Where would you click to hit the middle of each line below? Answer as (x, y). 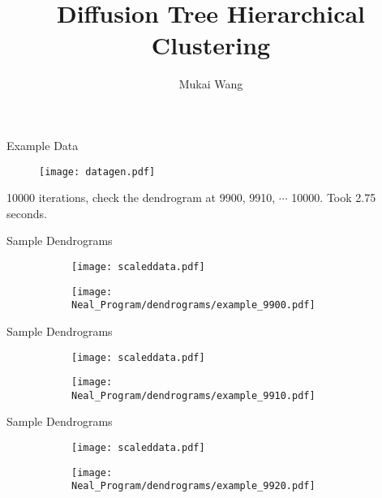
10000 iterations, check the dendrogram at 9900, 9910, (141, 197)
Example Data (43, 145)
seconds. (27, 213)
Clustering (211, 45)
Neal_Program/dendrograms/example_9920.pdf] (193, 486)
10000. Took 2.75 (334, 197)
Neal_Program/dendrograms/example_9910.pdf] (193, 395)
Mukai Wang (211, 84)
